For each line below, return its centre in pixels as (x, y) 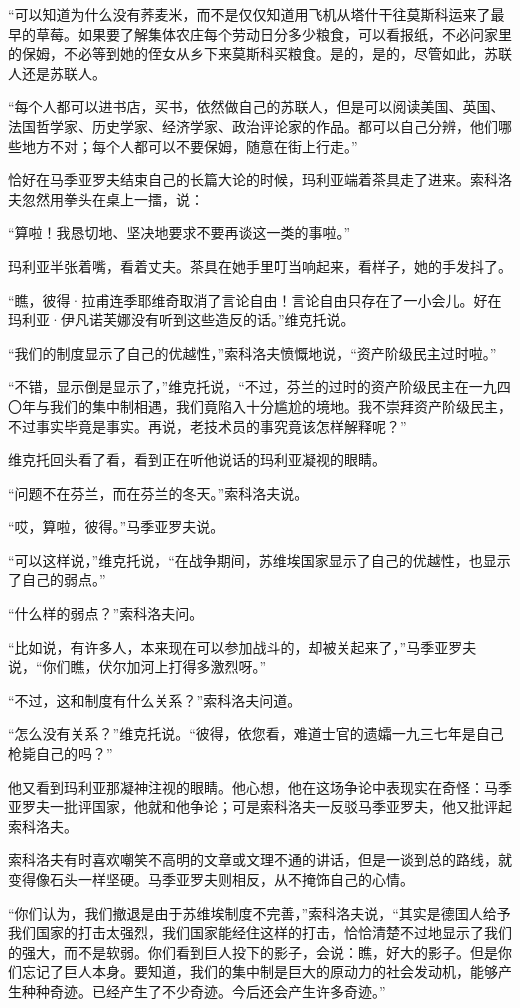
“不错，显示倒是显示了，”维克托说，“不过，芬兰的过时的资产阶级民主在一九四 (259, 386)
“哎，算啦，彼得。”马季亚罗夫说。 (116, 526)
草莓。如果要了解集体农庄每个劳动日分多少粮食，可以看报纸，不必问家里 (273, 33)
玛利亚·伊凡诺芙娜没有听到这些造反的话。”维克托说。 (181, 319)
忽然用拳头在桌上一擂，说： (112, 198)
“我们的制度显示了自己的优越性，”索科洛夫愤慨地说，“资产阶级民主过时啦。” (252, 352)
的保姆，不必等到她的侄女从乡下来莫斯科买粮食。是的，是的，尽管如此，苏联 (260, 53)
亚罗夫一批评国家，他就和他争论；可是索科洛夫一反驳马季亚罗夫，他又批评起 (260, 806)
